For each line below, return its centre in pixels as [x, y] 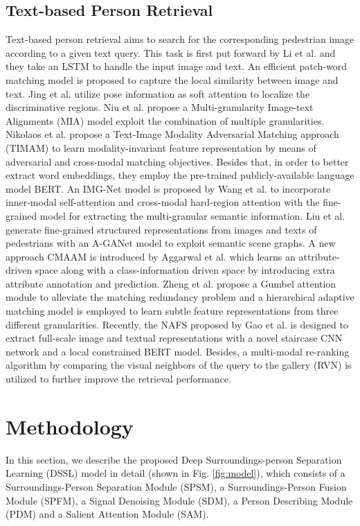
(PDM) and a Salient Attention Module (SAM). [107, 514]
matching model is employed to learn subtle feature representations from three [172, 311]
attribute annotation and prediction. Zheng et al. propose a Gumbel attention [171, 283]
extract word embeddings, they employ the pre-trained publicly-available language [180, 175]
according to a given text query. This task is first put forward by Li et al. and [171, 52]
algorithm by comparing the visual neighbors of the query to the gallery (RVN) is [179, 365]
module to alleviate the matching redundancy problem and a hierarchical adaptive [180, 297]
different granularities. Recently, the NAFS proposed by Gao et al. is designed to [177, 324]
